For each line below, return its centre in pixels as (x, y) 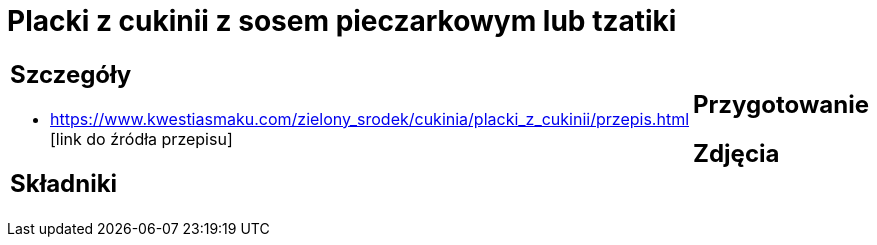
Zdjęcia (736, 153)
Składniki (64, 183)
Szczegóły (71, 74)
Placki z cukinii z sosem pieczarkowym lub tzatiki (342, 21)
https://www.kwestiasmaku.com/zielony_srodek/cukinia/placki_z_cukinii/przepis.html (370, 118)
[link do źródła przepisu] (141, 138)
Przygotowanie (781, 104)
